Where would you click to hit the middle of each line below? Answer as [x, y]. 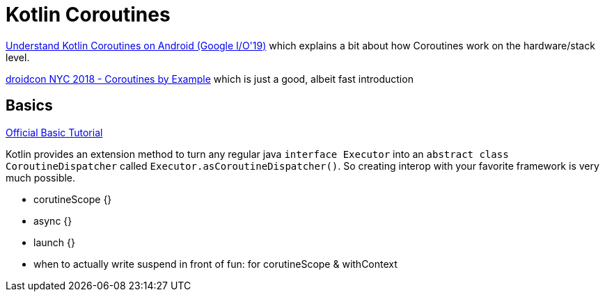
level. [18, 57]
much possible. [41, 177]
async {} [53, 220]
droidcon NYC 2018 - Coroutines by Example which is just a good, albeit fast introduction [210, 79]
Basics [29, 106]
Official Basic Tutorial [54, 132]
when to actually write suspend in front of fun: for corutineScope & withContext [215, 264]
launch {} [54, 242]
